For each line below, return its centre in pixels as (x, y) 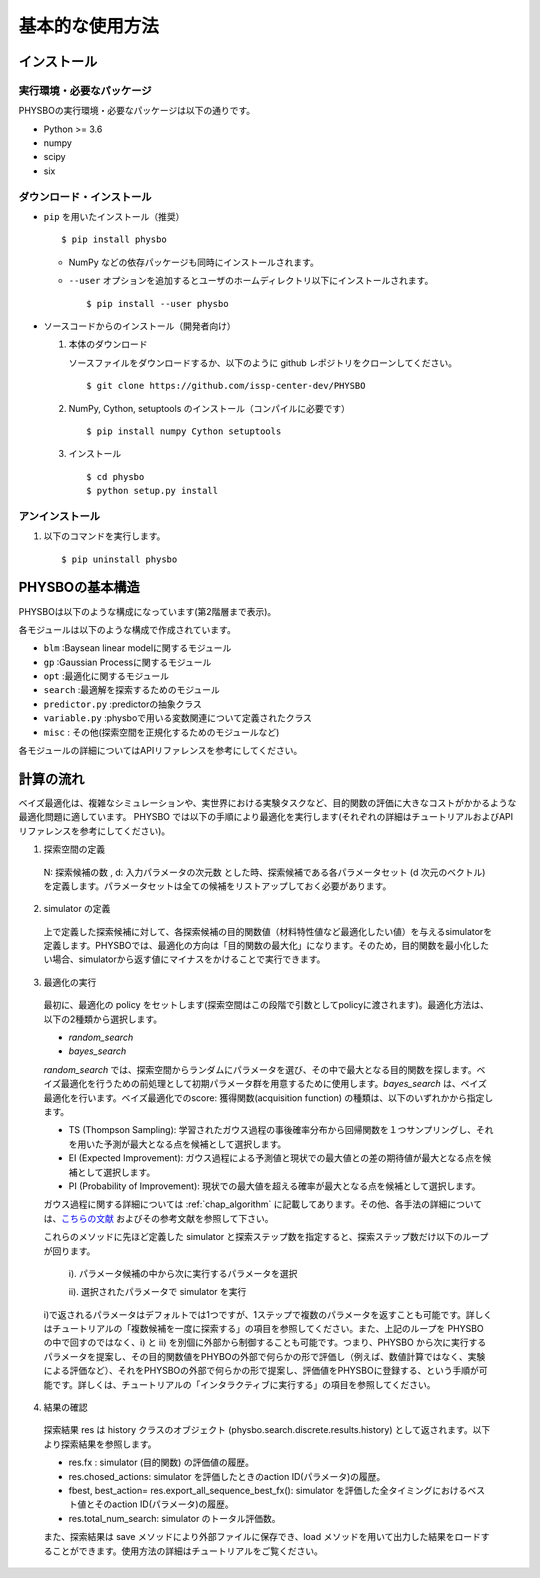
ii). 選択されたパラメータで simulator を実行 (157, 1292)
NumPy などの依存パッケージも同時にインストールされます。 (193, 262)
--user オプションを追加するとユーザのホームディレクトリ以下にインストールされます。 (251, 281)
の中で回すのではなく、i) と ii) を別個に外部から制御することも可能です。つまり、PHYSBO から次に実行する (265, 1342)
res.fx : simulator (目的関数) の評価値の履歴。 (161, 1462)
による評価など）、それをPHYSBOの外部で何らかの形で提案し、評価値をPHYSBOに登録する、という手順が (261, 1371)
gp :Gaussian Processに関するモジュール (127, 662)
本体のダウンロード (108, 344)
